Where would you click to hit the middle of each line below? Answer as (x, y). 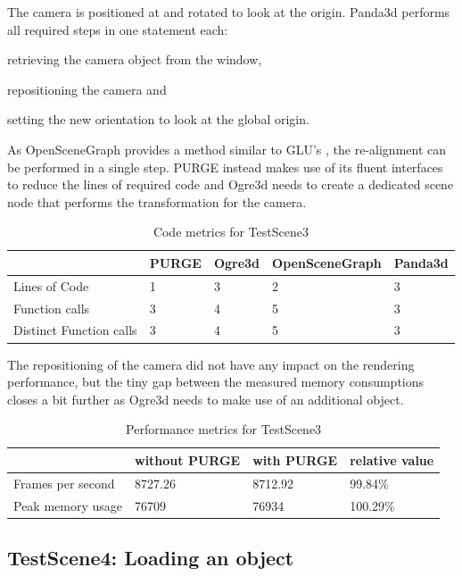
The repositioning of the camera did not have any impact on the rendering (211, 364)
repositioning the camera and (87, 89)
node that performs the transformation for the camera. (157, 201)
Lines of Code (51, 285)
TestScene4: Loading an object (151, 558)
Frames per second (64, 483)
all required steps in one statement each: (118, 29)
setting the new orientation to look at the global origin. (158, 119)
